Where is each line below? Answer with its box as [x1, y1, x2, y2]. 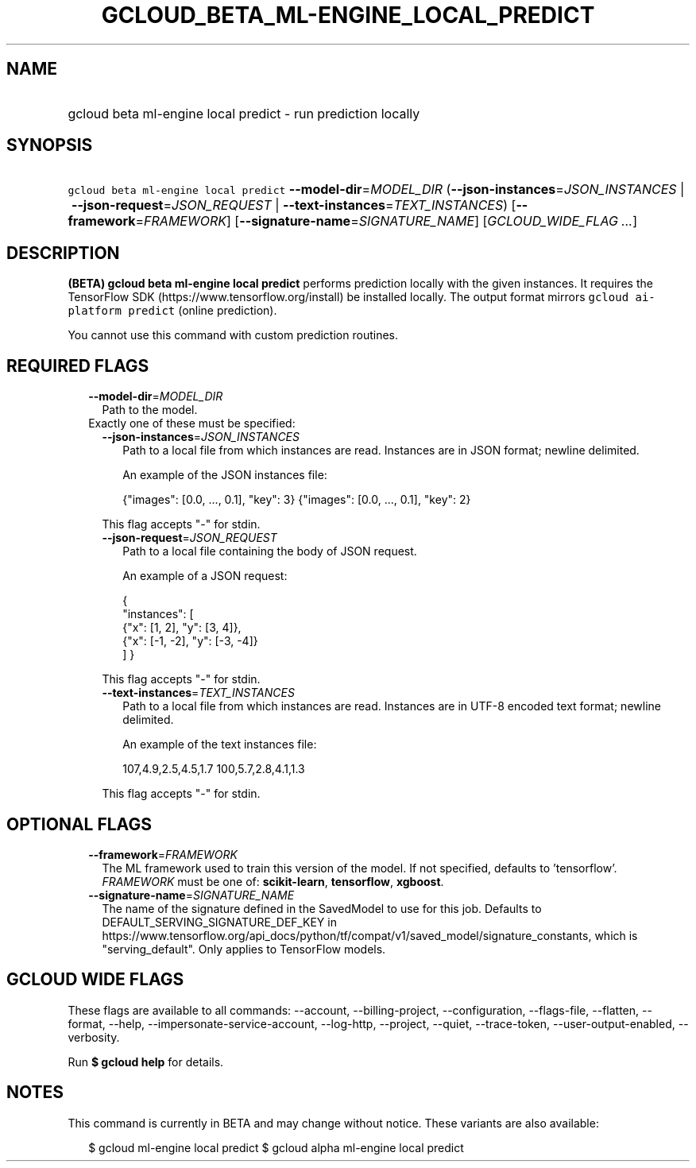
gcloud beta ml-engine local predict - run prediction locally [68, 105, 420, 122]
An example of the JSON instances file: [122, 468, 327, 482]
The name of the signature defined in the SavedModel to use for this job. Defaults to [102, 901, 542, 915]
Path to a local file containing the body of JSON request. [122, 544, 417, 559]
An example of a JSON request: [122, 569, 288, 583]
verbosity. [68, 1030, 120, 1044]
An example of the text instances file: [122, 737, 317, 752]
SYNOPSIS [6, 135, 93, 156]
